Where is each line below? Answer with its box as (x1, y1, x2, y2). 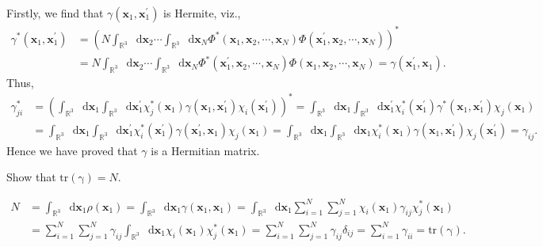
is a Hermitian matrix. (151, 142, 260, 158)
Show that (6, 169, 56, 185)
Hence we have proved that (6, 142, 138, 158)
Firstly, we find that (6, 5, 104, 21)
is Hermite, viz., (163, 5, 241, 21)
